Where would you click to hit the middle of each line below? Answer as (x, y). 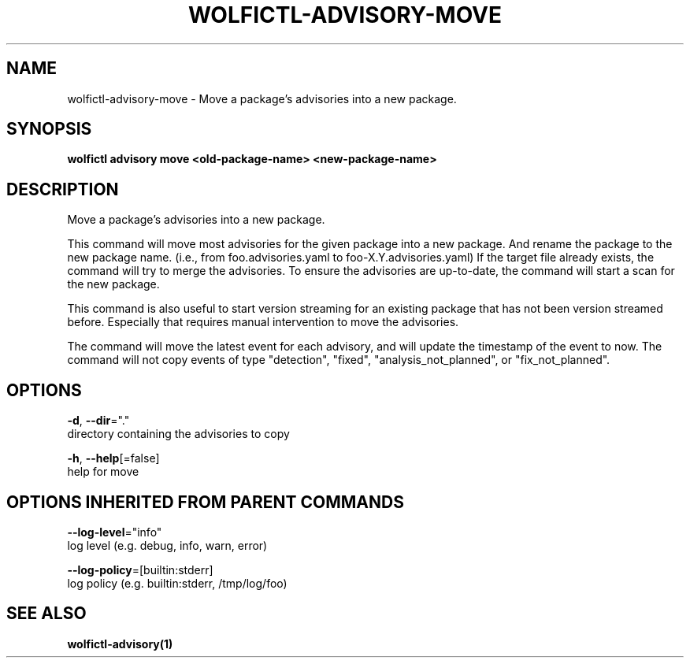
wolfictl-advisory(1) (120, 644)
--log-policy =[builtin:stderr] (140, 569)
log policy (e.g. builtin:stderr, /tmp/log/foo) (177, 583)
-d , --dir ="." (98, 421)
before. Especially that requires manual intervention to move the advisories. (263, 322)
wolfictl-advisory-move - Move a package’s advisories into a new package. (262, 98)
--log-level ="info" (115, 532)
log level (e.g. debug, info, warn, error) (167, 545)
